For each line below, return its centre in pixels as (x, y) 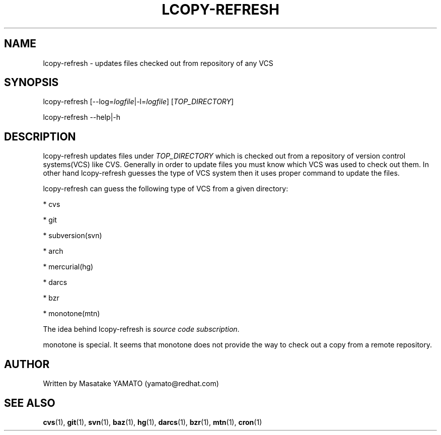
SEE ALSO (30, 403)
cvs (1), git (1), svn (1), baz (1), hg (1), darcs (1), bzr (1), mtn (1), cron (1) (153, 422)
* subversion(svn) (72, 236)
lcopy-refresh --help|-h (82, 117)
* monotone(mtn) (71, 314)
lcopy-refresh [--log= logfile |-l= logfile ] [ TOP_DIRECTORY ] (138, 102)
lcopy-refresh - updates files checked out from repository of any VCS (158, 63)
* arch (53, 251)
